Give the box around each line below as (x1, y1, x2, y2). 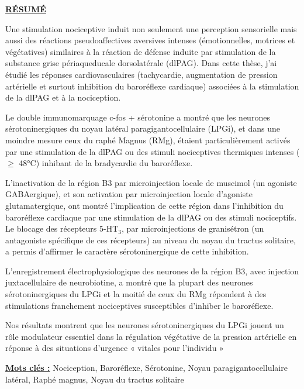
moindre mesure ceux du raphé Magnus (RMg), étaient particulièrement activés (5, 133, 291, 146)
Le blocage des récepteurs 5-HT (5, 222, 119, 235)
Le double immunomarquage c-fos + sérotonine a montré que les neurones (5, 111, 270, 123)
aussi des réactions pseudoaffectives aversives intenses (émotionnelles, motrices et (5, 34, 295, 46)
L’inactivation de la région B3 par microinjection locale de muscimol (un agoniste (5, 176, 297, 188)
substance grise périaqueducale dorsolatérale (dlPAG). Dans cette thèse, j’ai (5, 57, 277, 69)
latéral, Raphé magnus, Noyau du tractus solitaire (5, 373, 184, 385)
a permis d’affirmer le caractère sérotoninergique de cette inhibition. (5, 245, 249, 257)
